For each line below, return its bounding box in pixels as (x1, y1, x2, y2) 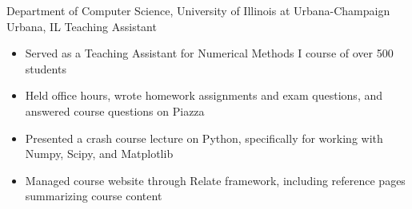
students (25, 60, 66, 77)
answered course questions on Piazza (25, 102, 205, 119)
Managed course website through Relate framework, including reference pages (25, 172, 406, 188)
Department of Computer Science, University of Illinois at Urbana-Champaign (6, 2, 390, 18)
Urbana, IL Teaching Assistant (6, 18, 157, 34)
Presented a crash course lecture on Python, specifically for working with (25, 129, 383, 146)
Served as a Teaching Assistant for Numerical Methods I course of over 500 (25, 45, 394, 61)
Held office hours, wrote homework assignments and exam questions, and (25, 87, 383, 104)
